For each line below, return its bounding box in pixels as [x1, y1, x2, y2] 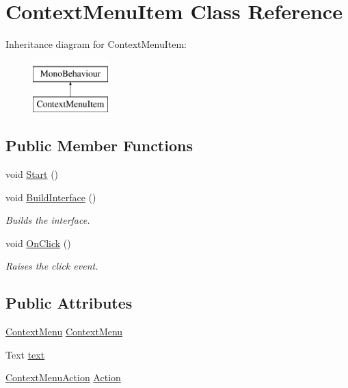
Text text [5, 347, 45, 361]
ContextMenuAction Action [5, 370, 121, 385]
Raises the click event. [5, 259, 98, 273]
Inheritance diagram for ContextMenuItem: [5, 37, 187, 51]
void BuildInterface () [5, 190, 96, 204]
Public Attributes [5, 292, 133, 313]
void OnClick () [5, 235, 71, 250]
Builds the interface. [5, 213, 90, 227]
